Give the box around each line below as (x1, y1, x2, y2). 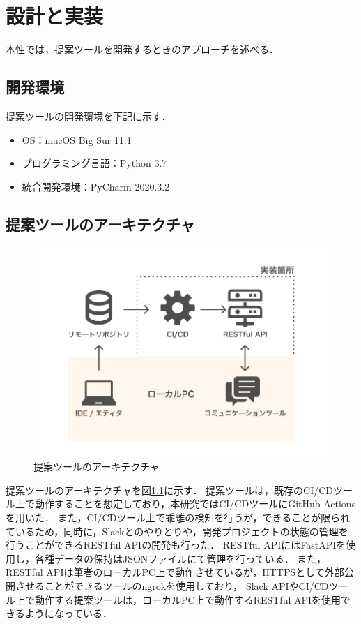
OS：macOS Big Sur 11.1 (22, 132, 132, 147)
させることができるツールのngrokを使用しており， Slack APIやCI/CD (15, 579, 329, 593)
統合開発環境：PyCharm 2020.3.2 (22, 179, 170, 193)
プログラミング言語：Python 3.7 (22, 156, 167, 170)
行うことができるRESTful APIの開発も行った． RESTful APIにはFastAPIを (6, 537, 346, 552)
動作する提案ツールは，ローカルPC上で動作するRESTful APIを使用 (34, 592, 341, 607)
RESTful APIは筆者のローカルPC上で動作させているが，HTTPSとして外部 (6, 565, 344, 579)
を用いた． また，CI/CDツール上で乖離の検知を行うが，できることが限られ (6, 510, 351, 525)
